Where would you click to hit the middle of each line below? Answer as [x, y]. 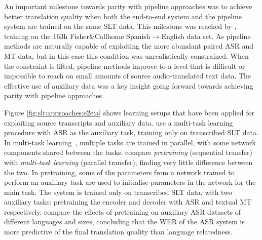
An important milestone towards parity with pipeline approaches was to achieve [128, 6]
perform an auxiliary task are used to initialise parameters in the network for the [130, 182]
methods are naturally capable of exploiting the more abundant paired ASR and [129, 46]
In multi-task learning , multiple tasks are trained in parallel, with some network [130, 142]
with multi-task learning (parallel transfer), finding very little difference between [128, 162]
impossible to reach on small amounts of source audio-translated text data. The [128, 76]
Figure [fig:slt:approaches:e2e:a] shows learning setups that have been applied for [129, 112]
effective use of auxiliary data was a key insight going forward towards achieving [129, 85]
